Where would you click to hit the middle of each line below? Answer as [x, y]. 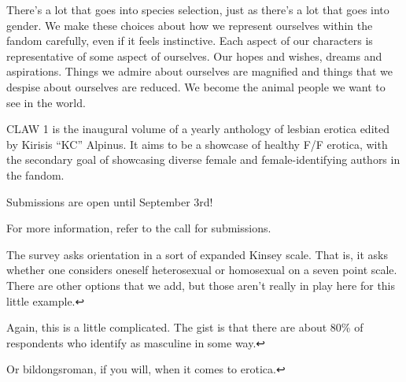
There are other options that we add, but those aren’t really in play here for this [201, 285]
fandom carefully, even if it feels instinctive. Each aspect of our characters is [190, 41]
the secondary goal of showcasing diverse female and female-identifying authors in [203, 159]
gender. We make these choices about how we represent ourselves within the [190, 25]
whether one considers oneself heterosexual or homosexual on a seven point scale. [202, 270]
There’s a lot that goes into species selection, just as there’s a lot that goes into [198, 9]
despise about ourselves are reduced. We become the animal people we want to [196, 86]
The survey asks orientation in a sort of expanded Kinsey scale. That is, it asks [197, 254]
